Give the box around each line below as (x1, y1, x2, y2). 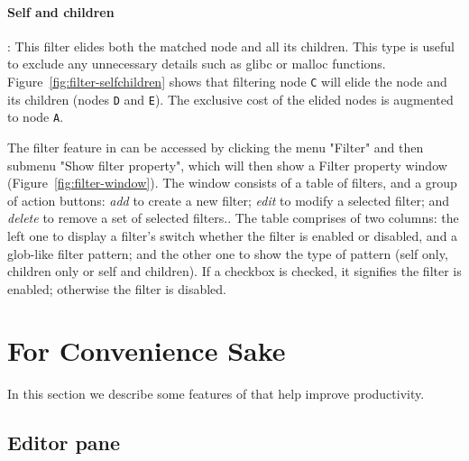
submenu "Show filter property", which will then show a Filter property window (7, 155, 447, 174)
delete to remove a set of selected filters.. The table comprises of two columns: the (7, 208, 459, 227)
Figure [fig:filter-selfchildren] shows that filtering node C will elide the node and (7, 71, 447, 90)
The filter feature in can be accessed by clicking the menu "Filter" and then (7, 137, 424, 156)
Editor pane (7, 429, 121, 456)
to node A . (7, 107, 64, 126)
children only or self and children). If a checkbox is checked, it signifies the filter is (7, 262, 462, 281)
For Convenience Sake (7, 332, 286, 369)
